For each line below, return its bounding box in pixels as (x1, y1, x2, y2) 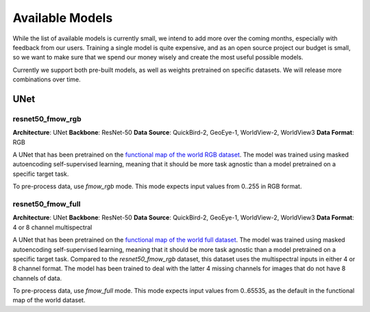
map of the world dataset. (12, 296, 86, 304)
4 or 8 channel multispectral (12, 223, 92, 231)
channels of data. (12, 274, 62, 282)
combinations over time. (12, 75, 82, 83)
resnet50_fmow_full (12, 199, 81, 209)
